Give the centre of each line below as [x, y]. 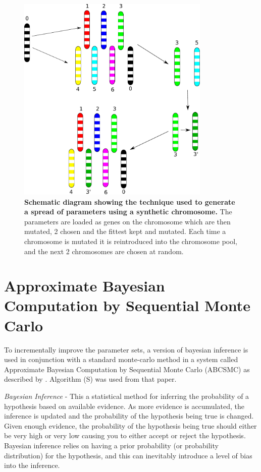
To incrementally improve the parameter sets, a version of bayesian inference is [126, 349]
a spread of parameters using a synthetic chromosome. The [128, 212]
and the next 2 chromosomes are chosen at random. [104, 251]
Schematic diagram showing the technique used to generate [130, 201]
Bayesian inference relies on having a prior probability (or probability [111, 445]
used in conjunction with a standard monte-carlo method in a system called [121, 359]
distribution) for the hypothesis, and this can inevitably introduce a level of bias [128, 455]
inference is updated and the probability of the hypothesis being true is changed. [129, 416]
